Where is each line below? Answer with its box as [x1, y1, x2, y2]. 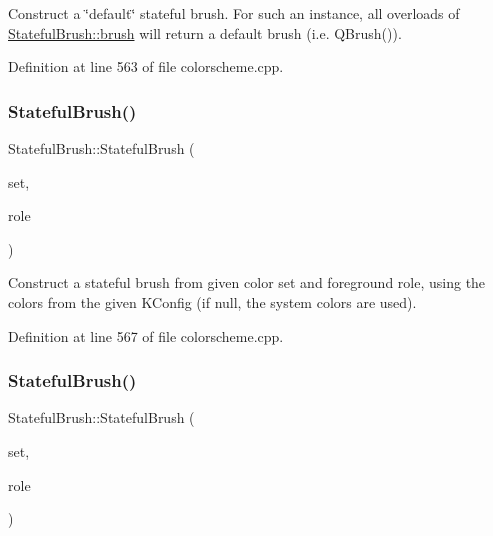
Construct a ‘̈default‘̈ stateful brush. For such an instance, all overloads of [8, 3, 460, 23]
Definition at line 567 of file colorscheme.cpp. [8, 325, 284, 346]
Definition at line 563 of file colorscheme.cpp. [8, 56, 284, 77]
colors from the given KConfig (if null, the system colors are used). [8, 291, 417, 312]
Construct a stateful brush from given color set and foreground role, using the [8, 272, 486, 293]
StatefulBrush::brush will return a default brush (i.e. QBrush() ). [8, 22, 402, 43]
